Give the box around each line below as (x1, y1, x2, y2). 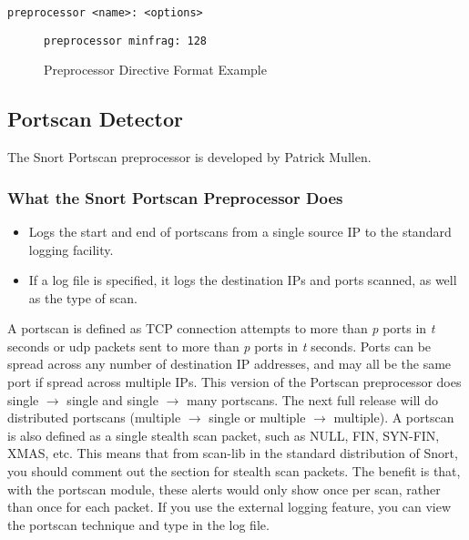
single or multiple (209, 408, 306, 427)
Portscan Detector (7, 105, 183, 133)
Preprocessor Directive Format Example (44, 60, 267, 79)
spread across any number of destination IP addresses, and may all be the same (7, 354, 452, 373)
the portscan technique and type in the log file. (7, 515, 270, 534)
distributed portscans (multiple (7, 408, 181, 427)
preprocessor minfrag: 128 (44, 34, 207, 47)
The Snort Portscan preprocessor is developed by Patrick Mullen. (7, 148, 372, 167)
